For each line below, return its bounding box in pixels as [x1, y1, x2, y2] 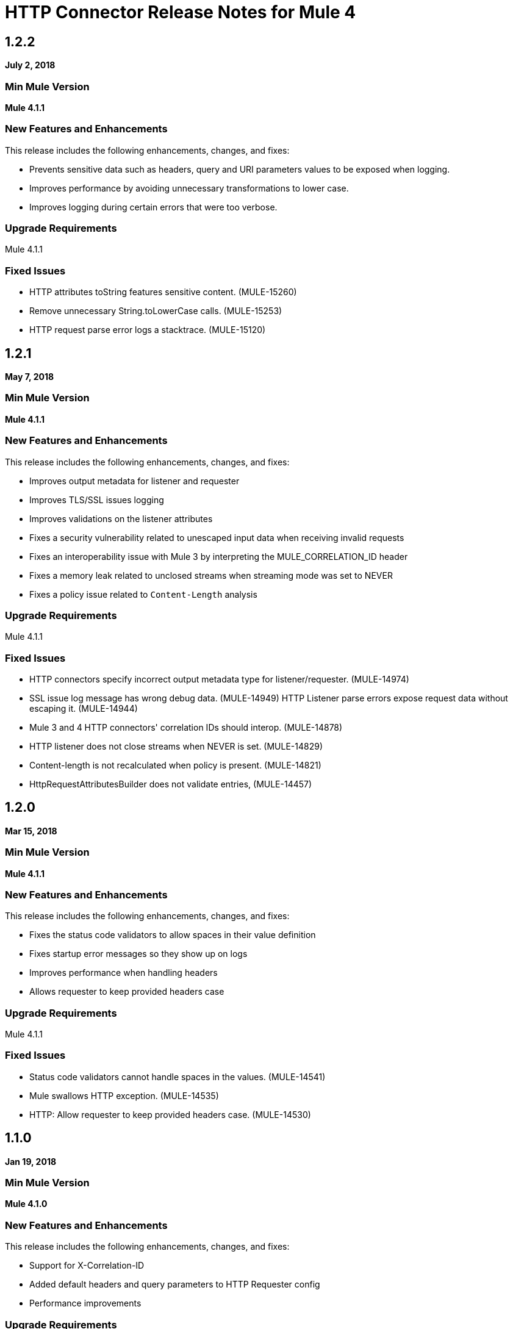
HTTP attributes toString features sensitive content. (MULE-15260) [29, 287, 297, 298]
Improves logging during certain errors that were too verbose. [29, 201, 278, 212]
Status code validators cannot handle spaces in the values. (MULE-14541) [29, 1071, 326, 1082]
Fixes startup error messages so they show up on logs [29, 948, 248, 959]
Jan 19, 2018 [5, 1156, 57, 1167]
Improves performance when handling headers [29, 967, 218, 978]
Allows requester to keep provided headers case [29, 986, 224, 997]
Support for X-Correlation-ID [29, 1260, 145, 1271]
